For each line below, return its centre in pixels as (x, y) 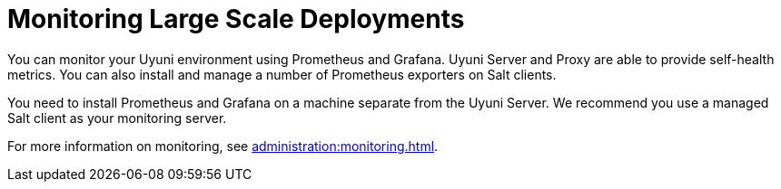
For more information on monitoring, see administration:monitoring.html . (223, 146)
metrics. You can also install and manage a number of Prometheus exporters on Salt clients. (282, 74)
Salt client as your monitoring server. (117, 118)
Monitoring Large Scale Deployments (236, 19)
